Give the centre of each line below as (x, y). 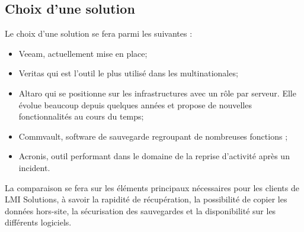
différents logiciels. (38, 222)
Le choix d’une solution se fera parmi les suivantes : (99, 33)
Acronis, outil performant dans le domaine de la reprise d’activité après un (154, 156)
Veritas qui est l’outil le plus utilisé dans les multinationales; (128, 73)
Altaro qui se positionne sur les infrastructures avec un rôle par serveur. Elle (157, 93)
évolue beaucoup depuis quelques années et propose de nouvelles (135, 104)
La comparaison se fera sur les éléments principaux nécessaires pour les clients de (152, 187)
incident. (34, 167)
